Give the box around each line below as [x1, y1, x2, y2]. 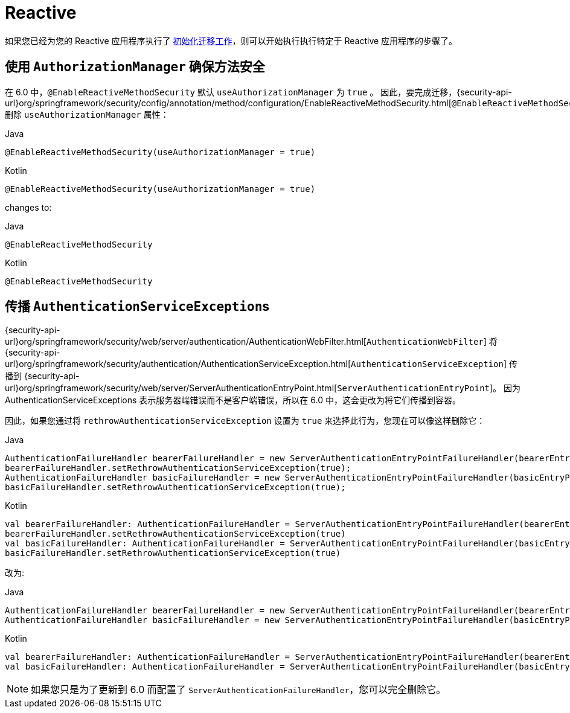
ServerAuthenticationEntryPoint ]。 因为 [337, 383, 521, 394]
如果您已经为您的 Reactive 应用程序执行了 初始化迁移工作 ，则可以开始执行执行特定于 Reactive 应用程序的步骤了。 [5, 35, 458, 46]
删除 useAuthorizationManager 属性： [5, 109, 169, 120]
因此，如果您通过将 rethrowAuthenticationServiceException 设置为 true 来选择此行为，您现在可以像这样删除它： [5, 415, 485, 426]
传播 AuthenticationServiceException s [5, 299, 270, 315]
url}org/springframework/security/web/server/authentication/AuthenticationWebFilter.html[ [5, 336, 367, 347]
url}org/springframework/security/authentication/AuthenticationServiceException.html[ [5, 359, 351, 369]
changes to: [5, 202, 52, 213]
